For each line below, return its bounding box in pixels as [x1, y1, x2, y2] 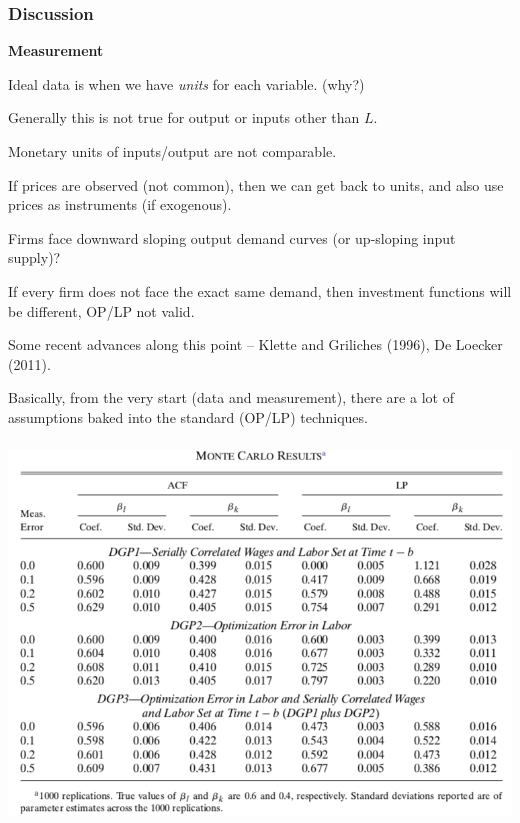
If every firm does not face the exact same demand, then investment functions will [8, 280, 512, 301]
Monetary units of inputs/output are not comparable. [8, 141, 337, 161]
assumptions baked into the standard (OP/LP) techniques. [8, 406, 368, 427]
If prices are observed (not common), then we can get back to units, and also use [8, 174, 504, 195]
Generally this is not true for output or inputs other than [8, 107, 360, 128]
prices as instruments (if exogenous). [8, 194, 232, 215]
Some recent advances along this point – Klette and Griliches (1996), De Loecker [8, 334, 503, 355]
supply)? [8, 247, 61, 268]
